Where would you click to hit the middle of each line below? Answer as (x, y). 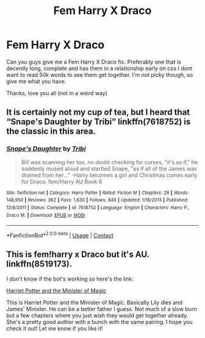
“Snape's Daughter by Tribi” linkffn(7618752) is (99, 122)
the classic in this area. (51, 131)
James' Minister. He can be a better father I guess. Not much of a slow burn (102, 309)
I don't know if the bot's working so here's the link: (70, 279)
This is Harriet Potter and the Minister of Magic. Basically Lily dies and (95, 302)
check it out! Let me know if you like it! (55, 328)
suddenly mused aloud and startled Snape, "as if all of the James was (109, 168)
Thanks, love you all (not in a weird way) (57, 93)
